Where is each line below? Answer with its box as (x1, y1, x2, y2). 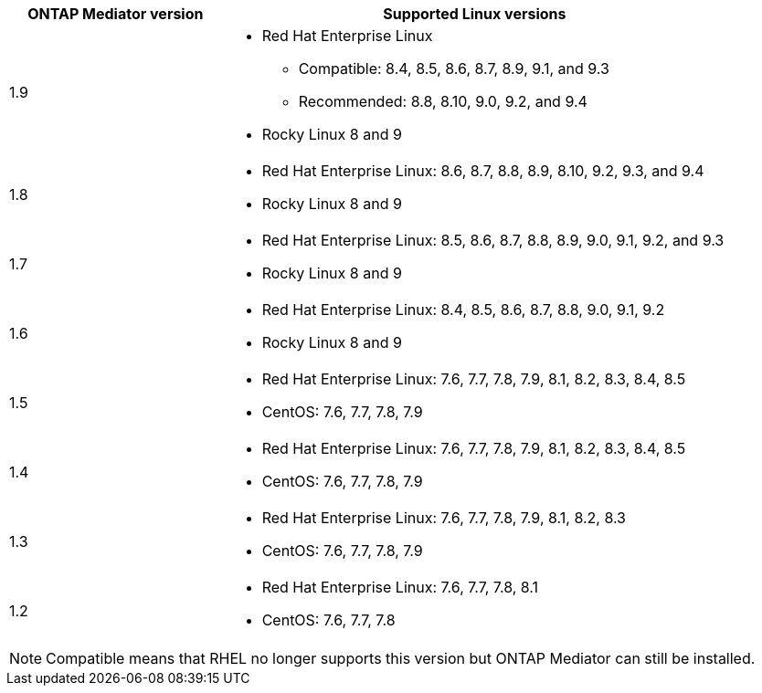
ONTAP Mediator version (27, 5, 204, 23)
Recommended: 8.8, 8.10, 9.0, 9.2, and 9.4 (298, 92, 587, 110)
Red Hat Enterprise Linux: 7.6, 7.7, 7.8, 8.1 (261, 578, 539, 596)
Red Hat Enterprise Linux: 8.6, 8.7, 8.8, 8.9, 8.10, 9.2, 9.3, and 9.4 (261, 162, 704, 180)
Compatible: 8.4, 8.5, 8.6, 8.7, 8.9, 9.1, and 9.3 (298, 59, 609, 78)
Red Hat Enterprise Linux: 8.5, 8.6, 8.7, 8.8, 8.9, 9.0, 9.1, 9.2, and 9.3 (261, 231, 725, 249)
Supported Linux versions (383, 5, 566, 23)
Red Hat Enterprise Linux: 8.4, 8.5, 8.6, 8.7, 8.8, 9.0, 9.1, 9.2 (261, 300, 665, 319)
